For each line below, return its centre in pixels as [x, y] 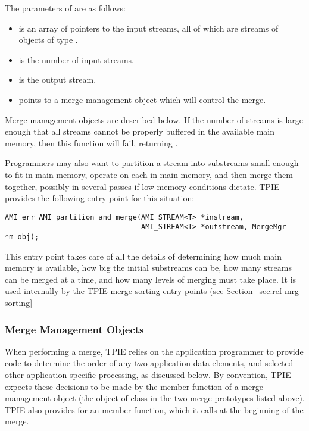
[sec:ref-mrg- [279, 291]
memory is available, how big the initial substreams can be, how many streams [148, 268]
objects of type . [48, 40]
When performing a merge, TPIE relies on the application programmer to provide [154, 351]
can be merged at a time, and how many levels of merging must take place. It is [151, 279]
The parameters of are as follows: [65, 8]
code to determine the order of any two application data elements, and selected [149, 363]
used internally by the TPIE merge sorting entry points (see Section [129, 291]
